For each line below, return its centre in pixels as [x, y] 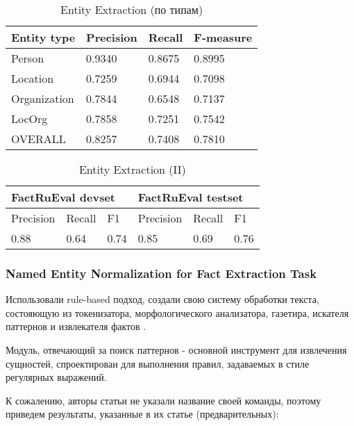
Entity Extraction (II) [132, 169]
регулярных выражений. [56, 377]
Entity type [43, 37]
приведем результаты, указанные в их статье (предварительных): [142, 414]
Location [33, 78]
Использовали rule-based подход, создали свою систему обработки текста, [162, 299]
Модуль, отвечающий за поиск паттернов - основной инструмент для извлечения [176, 350]
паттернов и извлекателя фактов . [76, 326]
